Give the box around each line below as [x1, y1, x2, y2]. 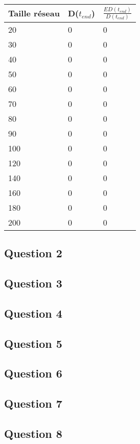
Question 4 [4, 305, 62, 321]
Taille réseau [8, 7, 60, 19]
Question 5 [4, 335, 62, 351]
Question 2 [4, 245, 62, 261]
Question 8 [4, 425, 62, 441]
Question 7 [4, 395, 62, 411]
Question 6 [4, 365, 62, 381]
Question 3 [4, 275, 62, 291]
